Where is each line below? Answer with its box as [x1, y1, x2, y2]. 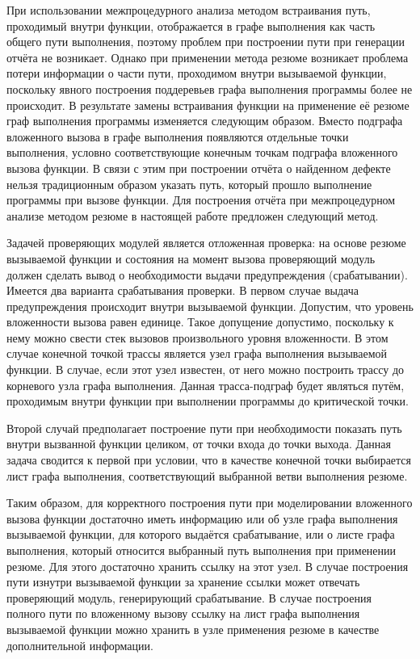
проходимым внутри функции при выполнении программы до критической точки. [6, 392, 409, 409]
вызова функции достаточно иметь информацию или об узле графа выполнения [6, 510, 398, 527]
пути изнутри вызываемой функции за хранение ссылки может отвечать [6, 573, 360, 590]
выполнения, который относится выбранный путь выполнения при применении [6, 542, 397, 558]
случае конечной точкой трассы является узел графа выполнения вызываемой [6, 345, 387, 362]
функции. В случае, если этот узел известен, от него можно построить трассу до [6, 361, 405, 378]
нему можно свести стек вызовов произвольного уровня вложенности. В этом [6, 329, 388, 346]
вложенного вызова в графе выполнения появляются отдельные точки [6, 128, 349, 145]
